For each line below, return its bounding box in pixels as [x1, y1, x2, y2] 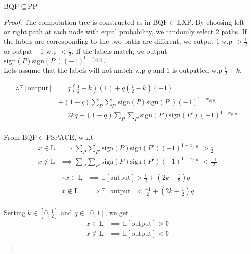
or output [4, 46, 33, 56]
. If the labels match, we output [71, 46, 167, 56]
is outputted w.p [172, 65, 222, 75]
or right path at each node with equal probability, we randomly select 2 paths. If [4, 26, 247, 36]
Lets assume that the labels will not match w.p [4, 65, 146, 75]
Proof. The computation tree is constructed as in [4, 17, 151, 27]
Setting [4, 207, 26, 218]
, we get [105, 207, 129, 218]
